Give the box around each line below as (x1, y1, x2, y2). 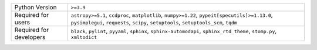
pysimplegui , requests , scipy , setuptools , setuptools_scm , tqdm (70, 18, 238, 26)
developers (14, 33, 46, 41)
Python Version (14, 3, 57, 11)
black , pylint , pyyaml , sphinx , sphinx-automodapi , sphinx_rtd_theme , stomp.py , (70, 27, 277, 35)
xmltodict (70, 34, 97, 40)
